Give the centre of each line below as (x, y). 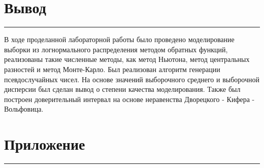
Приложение (45, 144)
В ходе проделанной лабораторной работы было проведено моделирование (119, 39)
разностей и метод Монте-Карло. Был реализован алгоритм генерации (112, 69)
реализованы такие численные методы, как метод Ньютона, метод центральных (127, 59)
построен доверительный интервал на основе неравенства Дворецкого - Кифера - (129, 99)
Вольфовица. (24, 109)
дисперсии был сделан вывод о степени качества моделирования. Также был (122, 89)
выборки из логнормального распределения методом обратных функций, (116, 49)
